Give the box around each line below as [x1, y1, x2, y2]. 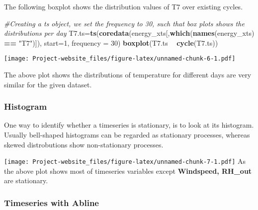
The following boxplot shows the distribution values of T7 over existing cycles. [4, 1, 243, 11]
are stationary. [4, 175, 48, 186]
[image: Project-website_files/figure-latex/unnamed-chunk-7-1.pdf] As [4, 156, 246, 166]
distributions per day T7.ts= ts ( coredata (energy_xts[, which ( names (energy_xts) [4, 28, 255, 38]
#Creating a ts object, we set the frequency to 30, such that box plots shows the [4, 18, 245, 28]
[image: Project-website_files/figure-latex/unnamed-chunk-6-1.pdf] [4, 55, 236, 63]
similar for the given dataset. [4, 79, 92, 89]
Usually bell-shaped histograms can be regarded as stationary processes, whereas [4, 130, 250, 140]
